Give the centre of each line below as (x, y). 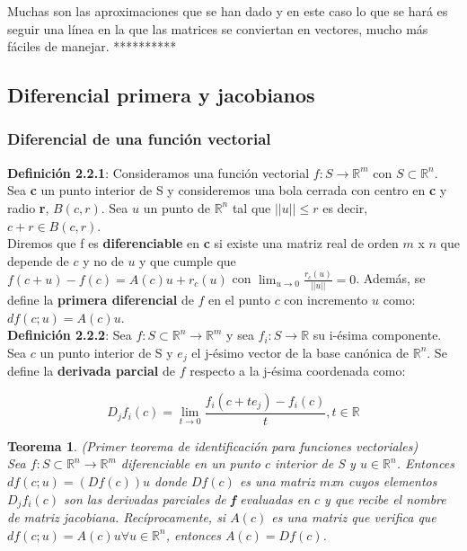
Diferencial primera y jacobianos (161, 95)
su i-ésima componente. (377, 335)
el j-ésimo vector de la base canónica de (300, 352)
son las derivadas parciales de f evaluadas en (187, 498)
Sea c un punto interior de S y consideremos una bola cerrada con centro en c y (227, 190)
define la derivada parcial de (91, 371)
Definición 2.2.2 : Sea (70, 335)
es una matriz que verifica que (354, 517)
